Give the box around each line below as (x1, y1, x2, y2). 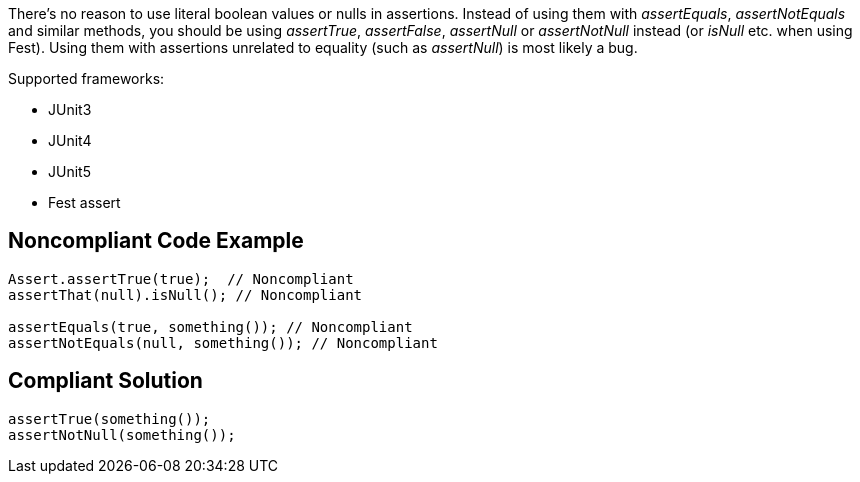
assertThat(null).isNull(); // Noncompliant (8, 286, 363, 303)
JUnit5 (48, 163, 91, 180)
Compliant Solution (8, 368, 203, 394)
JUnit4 (48, 132, 92, 149)
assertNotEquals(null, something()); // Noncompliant (8, 334, 438, 351)
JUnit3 (48, 101, 92, 118)
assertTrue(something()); (8, 410, 211, 427)
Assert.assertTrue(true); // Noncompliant (8, 270, 354, 287)
